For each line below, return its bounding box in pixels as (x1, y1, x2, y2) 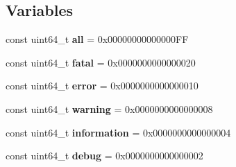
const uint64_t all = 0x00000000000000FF (6, 32, 189, 46)
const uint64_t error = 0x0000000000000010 (6, 78, 199, 93)
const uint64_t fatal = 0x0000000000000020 (6, 55, 196, 69)
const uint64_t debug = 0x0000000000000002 (6, 148, 203, 163)
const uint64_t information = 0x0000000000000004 (6, 125, 231, 139)
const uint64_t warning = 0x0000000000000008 (6, 101, 213, 116)
